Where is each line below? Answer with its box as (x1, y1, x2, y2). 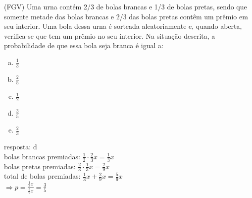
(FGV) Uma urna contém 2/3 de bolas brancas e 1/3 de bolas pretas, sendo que (4, 1, 247, 11)
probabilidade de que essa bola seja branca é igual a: (4, 40, 163, 51)
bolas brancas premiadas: (4, 151, 80, 161)
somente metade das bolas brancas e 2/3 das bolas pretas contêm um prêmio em (4, 11, 248, 21)
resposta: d (4, 141, 37, 152)
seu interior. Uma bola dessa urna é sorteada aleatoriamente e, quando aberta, (4, 21, 242, 31)
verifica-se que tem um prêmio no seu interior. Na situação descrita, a (4, 30, 215, 41)
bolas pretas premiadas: (4, 161, 76, 171)
